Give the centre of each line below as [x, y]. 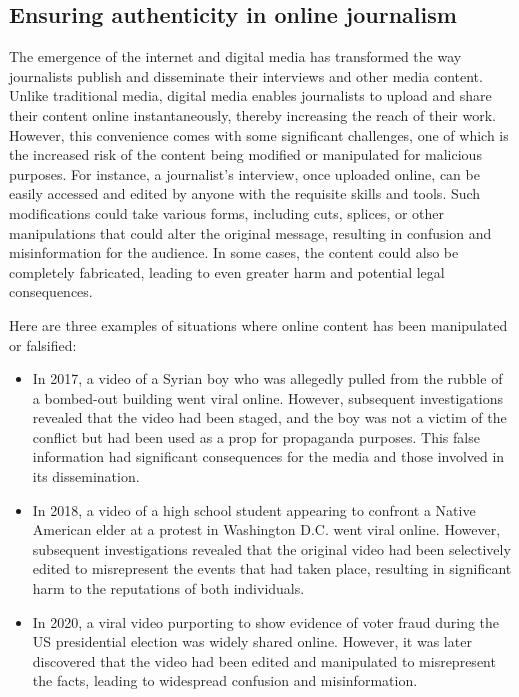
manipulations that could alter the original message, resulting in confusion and [250, 232]
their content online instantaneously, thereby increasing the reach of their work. [252, 114]
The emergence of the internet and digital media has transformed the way [235, 56]
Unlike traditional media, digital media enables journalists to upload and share [250, 95]
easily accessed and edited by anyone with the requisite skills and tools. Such [245, 193]
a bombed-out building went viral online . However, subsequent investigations [267, 397]
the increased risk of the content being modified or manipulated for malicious [245, 154]
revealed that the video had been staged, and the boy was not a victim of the [269, 417]
